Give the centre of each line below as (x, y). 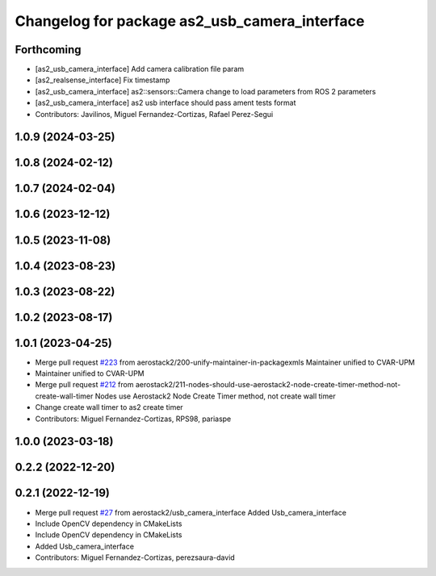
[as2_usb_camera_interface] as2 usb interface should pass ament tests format (166, 103)
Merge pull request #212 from (84, 385)
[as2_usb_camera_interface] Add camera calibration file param (140, 69)
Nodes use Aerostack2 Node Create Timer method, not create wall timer (215, 396)
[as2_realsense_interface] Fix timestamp (103, 80)
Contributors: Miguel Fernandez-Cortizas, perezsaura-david (135, 557)
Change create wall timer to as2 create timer (109, 407)
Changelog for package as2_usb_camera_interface (190, 21)
